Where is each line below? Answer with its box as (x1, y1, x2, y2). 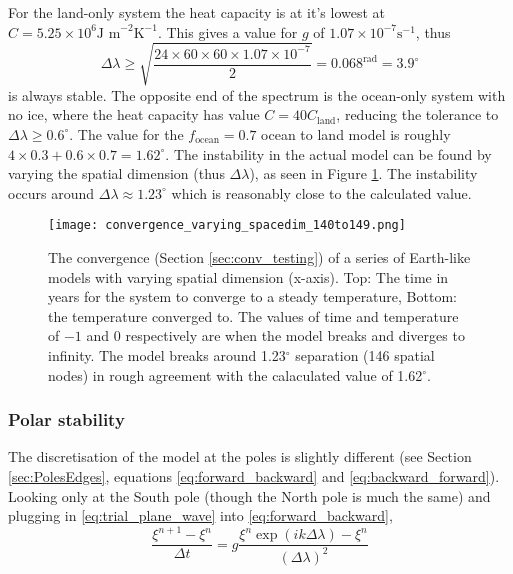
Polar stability (8, 407, 125, 432)
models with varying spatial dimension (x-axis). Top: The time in (48, 266, 449, 287)
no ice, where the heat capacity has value (8, 104, 260, 125)
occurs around (8, 182, 95, 203)
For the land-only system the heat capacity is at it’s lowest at (8, 2, 386, 22)
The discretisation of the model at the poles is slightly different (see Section (8, 446, 472, 467)
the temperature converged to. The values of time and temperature (48, 305, 459, 326)
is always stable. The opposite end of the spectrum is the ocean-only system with (8, 84, 506, 105)
